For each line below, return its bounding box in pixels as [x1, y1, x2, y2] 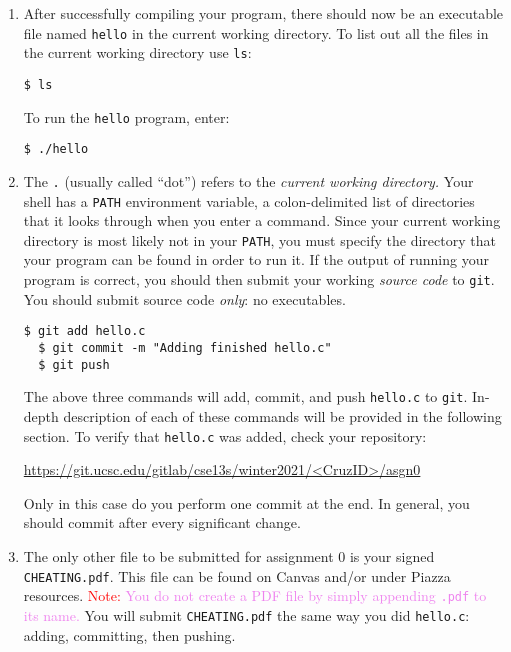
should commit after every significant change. [23, 512, 301, 533]
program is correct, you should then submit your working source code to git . [23, 269, 495, 290]
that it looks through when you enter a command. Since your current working [23, 210, 501, 231]
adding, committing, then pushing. [23, 624, 236, 645]
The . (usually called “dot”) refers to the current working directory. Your [23, 170, 474, 191]
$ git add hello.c [23, 324, 146, 339]
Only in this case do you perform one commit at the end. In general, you [23, 492, 470, 513]
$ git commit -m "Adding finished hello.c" [38, 340, 332, 355]
